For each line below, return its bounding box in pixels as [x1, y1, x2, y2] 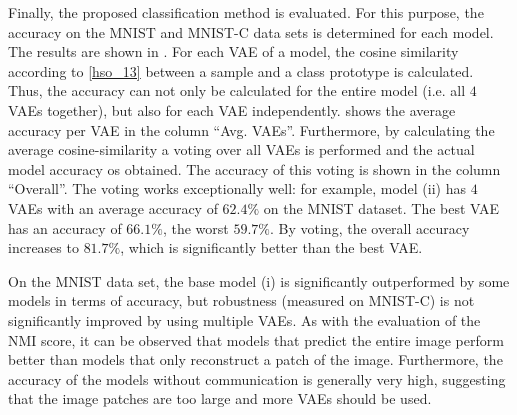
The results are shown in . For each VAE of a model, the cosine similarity [8, 41, 459, 62]
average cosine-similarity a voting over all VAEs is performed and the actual [8, 139, 475, 160]
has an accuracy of [8, 217, 122, 238]
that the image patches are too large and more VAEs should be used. [8, 388, 432, 409]
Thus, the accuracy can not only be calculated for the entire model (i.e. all [8, 80, 466, 101]
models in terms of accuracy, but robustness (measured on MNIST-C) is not [8, 290, 475, 311]
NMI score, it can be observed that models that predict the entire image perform [8, 329, 504, 350]
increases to [8, 237, 79, 258]
